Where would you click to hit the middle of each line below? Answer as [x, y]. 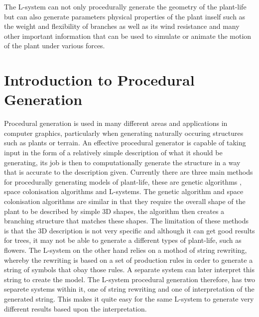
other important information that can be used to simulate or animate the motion [128, 36]
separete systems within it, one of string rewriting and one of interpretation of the [129, 289]
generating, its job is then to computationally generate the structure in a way [122, 162]
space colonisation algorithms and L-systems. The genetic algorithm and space [124, 191]
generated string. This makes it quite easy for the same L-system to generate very [129, 298]
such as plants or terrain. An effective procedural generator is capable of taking [125, 143]
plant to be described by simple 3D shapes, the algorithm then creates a [114, 211]
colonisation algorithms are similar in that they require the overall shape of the [125, 201]
